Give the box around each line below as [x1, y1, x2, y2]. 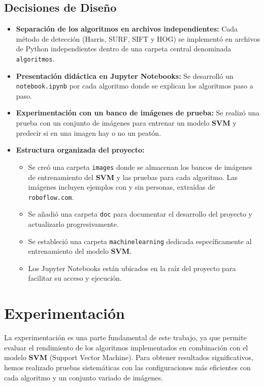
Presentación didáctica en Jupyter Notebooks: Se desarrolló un [16, 70, 234, 81]
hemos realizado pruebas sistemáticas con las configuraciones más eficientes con [4, 362, 251, 372]
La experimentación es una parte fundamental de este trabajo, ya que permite [4, 332, 247, 343]
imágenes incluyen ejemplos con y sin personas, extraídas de [28, 182, 215, 192]
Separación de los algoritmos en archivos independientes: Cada [16, 23, 238, 34]
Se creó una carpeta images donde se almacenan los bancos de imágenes [28, 161, 252, 172]
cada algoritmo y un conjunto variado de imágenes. [4, 372, 163, 382]
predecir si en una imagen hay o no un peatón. [16, 127, 161, 138]
